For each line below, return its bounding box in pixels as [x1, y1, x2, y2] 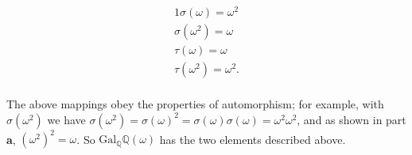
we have [47, 111, 86, 127]
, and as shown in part [297, 111, 406, 127]
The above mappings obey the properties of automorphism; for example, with [6, 96, 384, 112]
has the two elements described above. [159, 130, 346, 147]
